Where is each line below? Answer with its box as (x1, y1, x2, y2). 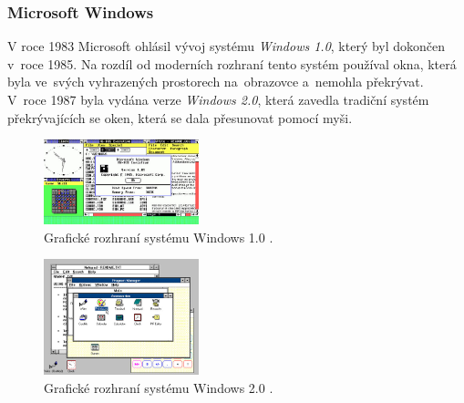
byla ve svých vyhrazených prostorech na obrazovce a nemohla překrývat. (7, 72, 424, 91)
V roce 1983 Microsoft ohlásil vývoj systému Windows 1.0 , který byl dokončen (7, 36, 446, 56)
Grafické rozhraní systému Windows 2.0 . (44, 377, 273, 397)
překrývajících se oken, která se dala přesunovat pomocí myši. (7, 108, 353, 127)
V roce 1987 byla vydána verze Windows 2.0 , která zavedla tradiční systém (7, 90, 429, 108)
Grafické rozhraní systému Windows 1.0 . (44, 227, 273, 246)
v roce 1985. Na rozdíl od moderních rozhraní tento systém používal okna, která (7, 54, 457, 73)
